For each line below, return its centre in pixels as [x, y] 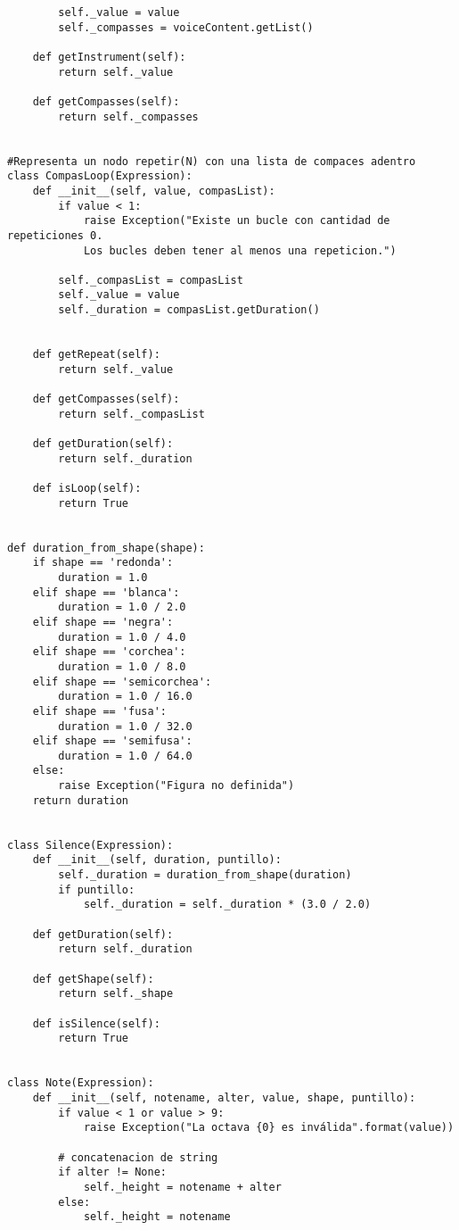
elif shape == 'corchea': [109, 652]
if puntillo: [97, 889]
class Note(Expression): [81, 1083]
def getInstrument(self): [109, 57]
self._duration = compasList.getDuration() [189, 310]
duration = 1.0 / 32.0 [125, 726]
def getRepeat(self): [96, 355]
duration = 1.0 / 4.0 [122, 637]
